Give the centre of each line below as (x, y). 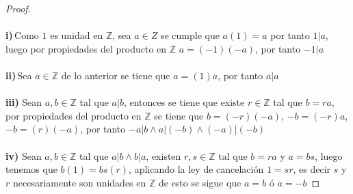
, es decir (312, 169)
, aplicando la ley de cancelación (196, 169)
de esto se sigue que (200, 182)
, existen (164, 155)
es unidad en (77, 35)
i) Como (22, 35)
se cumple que (190, 35)
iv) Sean (24, 155)
